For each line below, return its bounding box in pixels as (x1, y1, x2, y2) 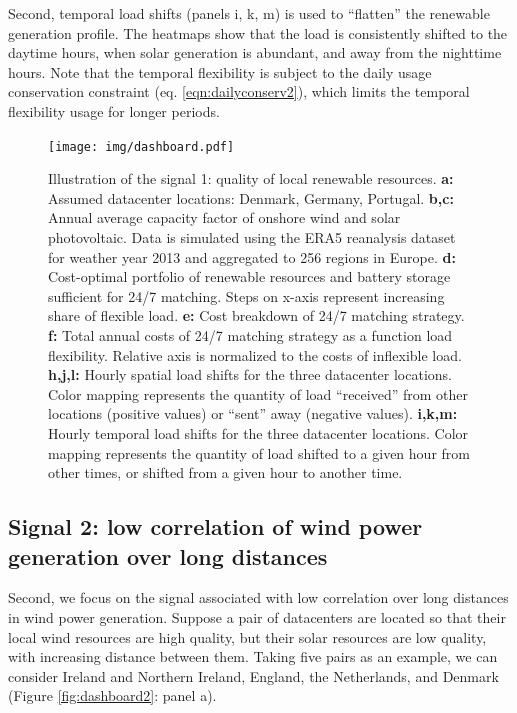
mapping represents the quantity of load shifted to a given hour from (48, 442, 470, 463)
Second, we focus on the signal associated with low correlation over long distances (8, 587, 509, 608)
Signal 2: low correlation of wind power (8, 511, 423, 542)
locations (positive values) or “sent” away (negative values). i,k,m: (48, 403, 458, 424)
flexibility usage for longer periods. (8, 100, 220, 121)
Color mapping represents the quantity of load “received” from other (48, 383, 468, 404)
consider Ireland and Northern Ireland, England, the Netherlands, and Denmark (8, 665, 499, 686)
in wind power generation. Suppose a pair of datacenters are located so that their (8, 606, 506, 627)
